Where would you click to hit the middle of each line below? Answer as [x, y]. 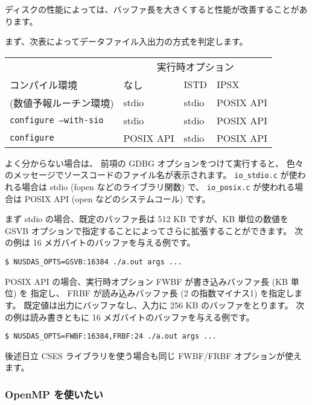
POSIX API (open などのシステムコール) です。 [117, 198]
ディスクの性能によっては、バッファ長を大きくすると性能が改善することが [152, 9]
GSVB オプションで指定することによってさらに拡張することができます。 [148, 230]
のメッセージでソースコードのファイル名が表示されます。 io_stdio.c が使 [151, 175]
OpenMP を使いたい [54, 394]
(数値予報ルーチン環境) [62, 103]
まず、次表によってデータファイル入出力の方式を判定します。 [126, 41]
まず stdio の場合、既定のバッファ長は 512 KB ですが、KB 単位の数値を [147, 219]
